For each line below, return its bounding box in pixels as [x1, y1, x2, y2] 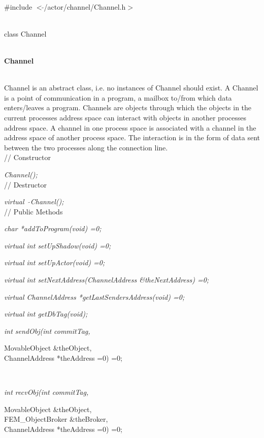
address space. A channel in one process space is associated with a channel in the [4, 122, 256, 133]
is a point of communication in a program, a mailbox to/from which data [4, 92, 232, 103]
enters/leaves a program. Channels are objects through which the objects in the [4, 102, 252, 113]
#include [4, 1, 32, 12]
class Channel [4, 28, 47, 39]
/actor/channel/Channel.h [44, 1, 126, 12]
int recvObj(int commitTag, [4, 387, 89, 397]
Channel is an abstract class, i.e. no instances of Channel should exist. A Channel [4, 82, 258, 93]
